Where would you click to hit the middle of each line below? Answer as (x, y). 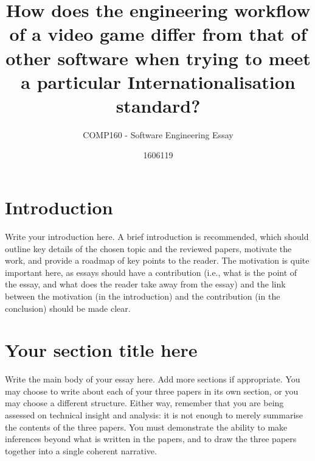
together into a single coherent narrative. (81, 450)
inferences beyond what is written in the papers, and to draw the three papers (151, 439)
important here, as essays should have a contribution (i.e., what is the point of (151, 272)
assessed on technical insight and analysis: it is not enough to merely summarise (154, 415)
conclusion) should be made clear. (68, 308)
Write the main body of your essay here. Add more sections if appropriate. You (153, 379)
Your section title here (101, 350)
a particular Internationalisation (158, 81)
